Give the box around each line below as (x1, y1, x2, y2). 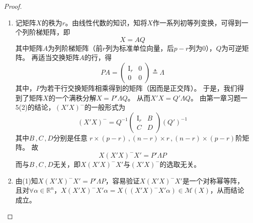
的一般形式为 (84, 102, 126, 112)
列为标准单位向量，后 (105, 42, 174, 53)
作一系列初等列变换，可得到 (153, 17, 242, 27)
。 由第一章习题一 (190, 92, 248, 102)
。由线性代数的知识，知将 (65, 17, 147, 27)
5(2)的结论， (15, 102, 55, 112)
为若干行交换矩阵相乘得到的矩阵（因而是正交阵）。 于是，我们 (40, 82, 237, 93)
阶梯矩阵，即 (29, 27, 70, 37)
